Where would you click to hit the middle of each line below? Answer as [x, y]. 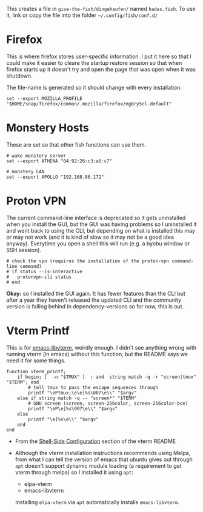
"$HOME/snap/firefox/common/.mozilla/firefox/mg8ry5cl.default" [89, 104]
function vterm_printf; [36, 371]
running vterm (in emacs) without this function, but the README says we [97, 354]
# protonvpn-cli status [39, 277]
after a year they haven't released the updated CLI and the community [94, 300]
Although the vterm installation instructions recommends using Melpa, [103, 453]
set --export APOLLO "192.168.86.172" [55, 177]
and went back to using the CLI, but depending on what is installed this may [101, 230]
